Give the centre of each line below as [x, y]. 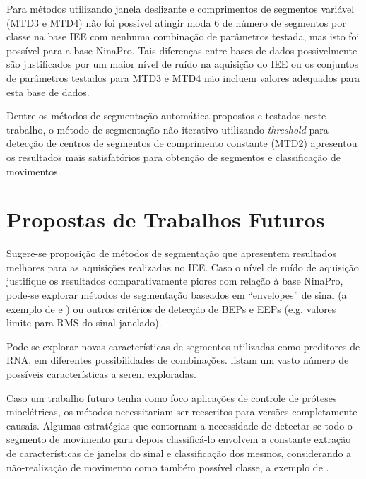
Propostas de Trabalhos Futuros [166, 219]
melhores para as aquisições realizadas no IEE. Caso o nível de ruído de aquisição [183, 267]
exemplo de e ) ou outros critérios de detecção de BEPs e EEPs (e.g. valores [171, 308]
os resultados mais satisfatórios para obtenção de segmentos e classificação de [173, 156]
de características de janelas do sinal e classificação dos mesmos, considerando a [179, 453]
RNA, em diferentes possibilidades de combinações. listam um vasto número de [178, 360]
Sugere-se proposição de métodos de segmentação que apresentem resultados [171, 253]
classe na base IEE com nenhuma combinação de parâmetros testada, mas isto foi [183, 36]
